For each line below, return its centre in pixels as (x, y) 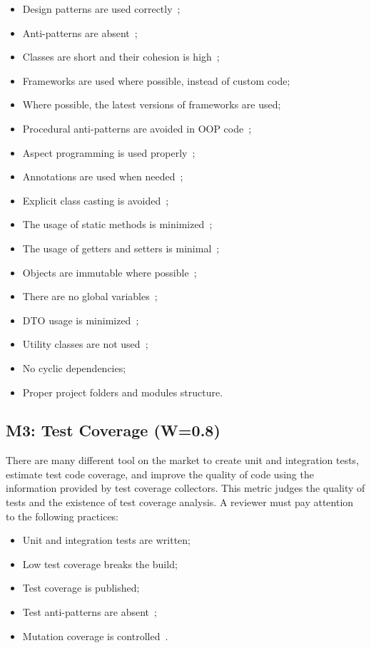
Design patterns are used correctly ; (101, 9)
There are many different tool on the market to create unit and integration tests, (183, 460)
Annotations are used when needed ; (103, 176)
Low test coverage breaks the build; (100, 564)
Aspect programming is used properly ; (109, 152)
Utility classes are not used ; (85, 344)
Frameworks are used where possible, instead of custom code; (156, 80)
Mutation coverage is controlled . (95, 636)
